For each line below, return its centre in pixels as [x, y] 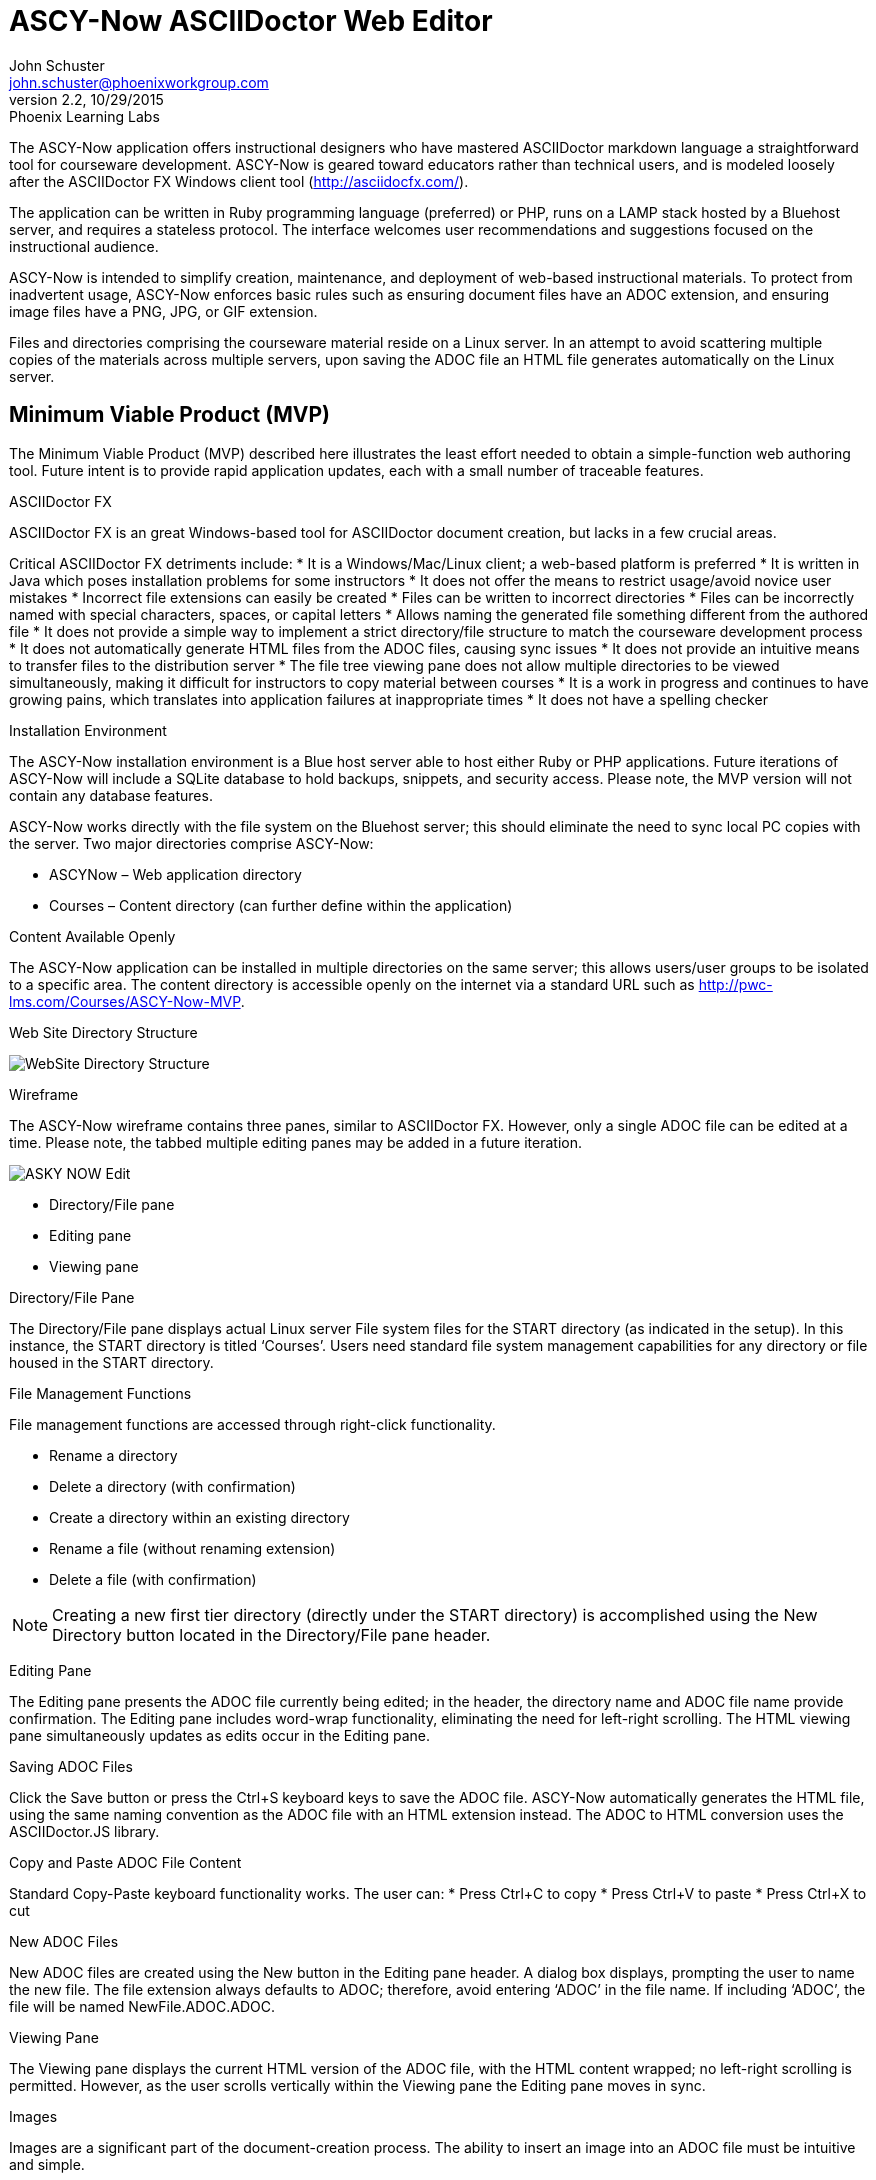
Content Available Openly [92, 936]
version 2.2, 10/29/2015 [86, 99]
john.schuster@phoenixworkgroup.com [139, 82]
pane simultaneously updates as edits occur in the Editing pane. [220, 1735]
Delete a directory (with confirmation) [172, 1486]
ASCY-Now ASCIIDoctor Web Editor [251, 21]
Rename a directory [113, 1455]
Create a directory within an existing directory [199, 1517]
